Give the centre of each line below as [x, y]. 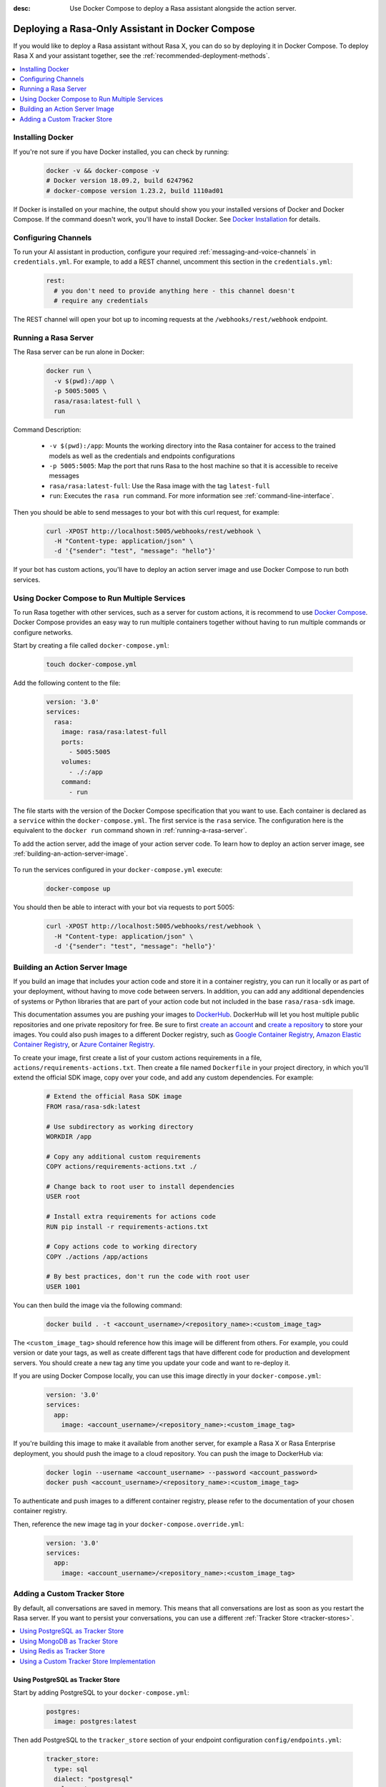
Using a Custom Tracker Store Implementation [88, 1661]
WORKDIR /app [69, 1137]
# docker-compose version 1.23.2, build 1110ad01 [135, 190]
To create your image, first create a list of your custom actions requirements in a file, [138, 1057]
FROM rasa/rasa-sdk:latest [93, 1107]
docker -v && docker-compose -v [103, 170]
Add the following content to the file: [67, 683]
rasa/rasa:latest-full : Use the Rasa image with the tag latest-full [160, 485]
